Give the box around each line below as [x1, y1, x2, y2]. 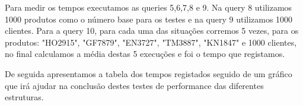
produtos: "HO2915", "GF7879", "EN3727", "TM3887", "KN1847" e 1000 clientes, [5, 36, 297, 48]
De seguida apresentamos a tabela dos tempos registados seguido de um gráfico [5, 67, 292, 79]
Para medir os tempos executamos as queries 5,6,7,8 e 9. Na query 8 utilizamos [5, 1, 292, 13]
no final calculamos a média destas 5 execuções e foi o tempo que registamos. [5, 47, 285, 60]
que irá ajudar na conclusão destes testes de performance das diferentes [5, 79, 264, 91]
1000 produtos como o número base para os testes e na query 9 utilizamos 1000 [5, 12, 293, 25]
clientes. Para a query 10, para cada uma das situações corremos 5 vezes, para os [5, 24, 299, 37]
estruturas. [5, 91, 44, 103]
